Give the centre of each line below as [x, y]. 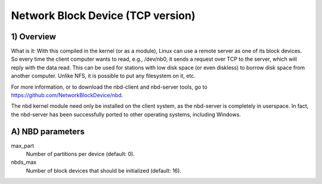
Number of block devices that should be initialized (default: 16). [104, 170]
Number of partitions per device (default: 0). [80, 154]
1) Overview [34, 37]
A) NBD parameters [48, 131]
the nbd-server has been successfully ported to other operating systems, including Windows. [126, 114]
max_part [23, 145]
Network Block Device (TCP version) [103, 15]
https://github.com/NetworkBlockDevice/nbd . [67, 95]
